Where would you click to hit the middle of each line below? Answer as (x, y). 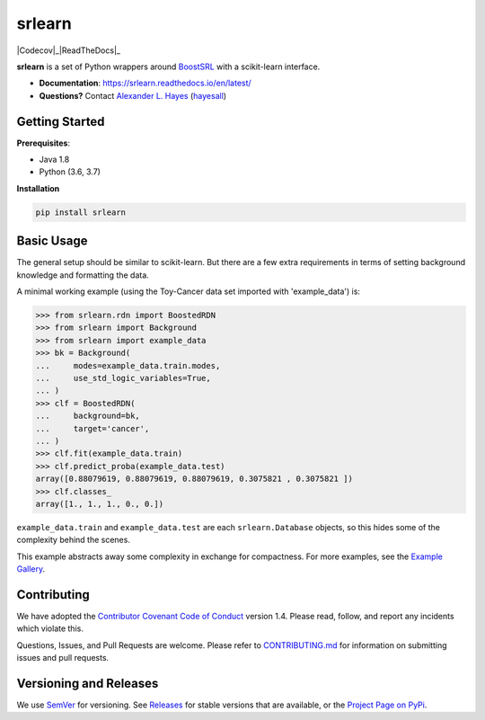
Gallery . (31, 569)
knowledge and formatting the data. (83, 275)
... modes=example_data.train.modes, (128, 365)
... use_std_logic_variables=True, (123, 378)
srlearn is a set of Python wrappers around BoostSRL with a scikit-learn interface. (168, 67)
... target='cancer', (93, 428)
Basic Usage (52, 241)
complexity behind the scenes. (73, 540)
